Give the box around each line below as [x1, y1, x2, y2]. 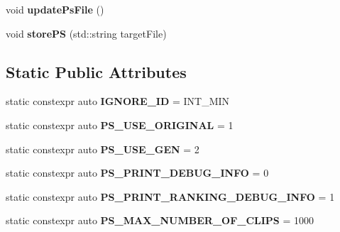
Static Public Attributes [6, 60, 187, 82]
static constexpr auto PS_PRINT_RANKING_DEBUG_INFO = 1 [6, 189, 335, 204]
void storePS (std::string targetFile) [6, 26, 167, 40]
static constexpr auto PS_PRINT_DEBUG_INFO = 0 [6, 165, 269, 180]
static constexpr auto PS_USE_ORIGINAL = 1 [6, 117, 234, 132]
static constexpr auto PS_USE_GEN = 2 [6, 141, 199, 156]
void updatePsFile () [6, 2, 104, 16]
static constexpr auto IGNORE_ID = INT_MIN [6, 94, 230, 109]
